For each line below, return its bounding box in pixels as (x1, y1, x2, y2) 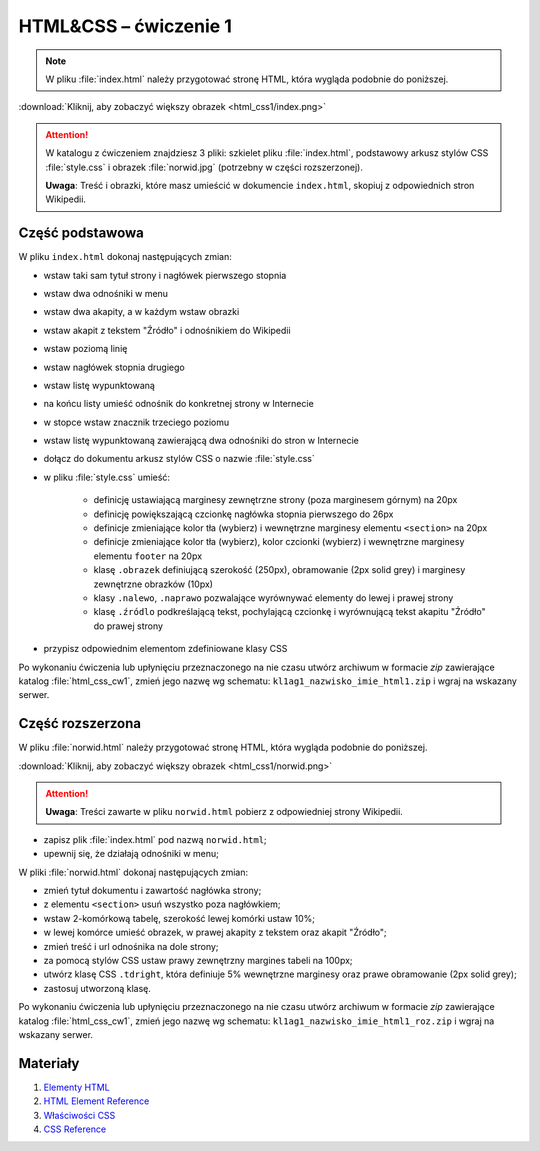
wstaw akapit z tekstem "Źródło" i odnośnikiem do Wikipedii (43, 324, 291, 336)
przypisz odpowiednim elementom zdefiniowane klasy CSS (43, 643, 288, 655)
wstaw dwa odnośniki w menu (43, 287, 169, 299)
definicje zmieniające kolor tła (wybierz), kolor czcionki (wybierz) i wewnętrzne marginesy (93, 536, 465, 548)
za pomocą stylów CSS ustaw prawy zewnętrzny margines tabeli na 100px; (43, 954, 354, 966)
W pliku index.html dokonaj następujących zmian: (18, 251, 232, 263)
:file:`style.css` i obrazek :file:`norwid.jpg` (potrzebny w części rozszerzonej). (45, 161, 364, 173)
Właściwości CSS (43, 1109, 116, 1121)
